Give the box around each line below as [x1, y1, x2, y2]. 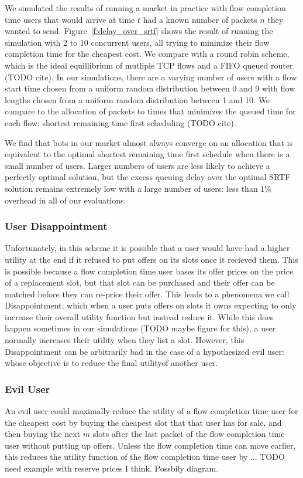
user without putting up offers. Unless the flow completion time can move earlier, [5, 439, 296, 451]
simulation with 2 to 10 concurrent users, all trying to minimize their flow [5, 36, 270, 48]
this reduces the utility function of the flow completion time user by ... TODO [5, 450, 285, 463]
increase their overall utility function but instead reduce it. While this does [5, 310, 274, 323]
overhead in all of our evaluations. [5, 194, 126, 206]
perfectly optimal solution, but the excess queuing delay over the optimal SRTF [5, 171, 291, 183]
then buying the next [5, 428, 81, 440]
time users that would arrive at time [5, 13, 135, 25]
